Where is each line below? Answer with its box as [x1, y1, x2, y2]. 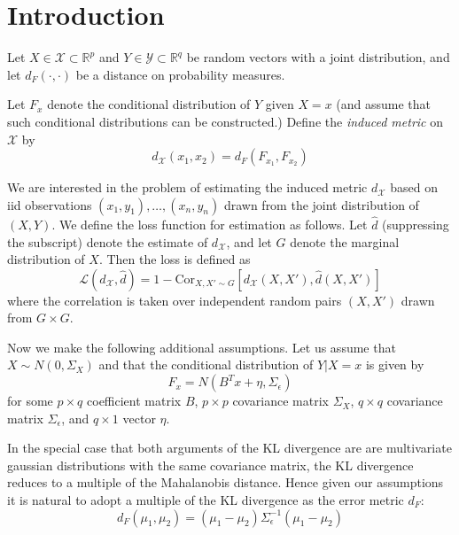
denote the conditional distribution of [47, 95, 251, 113]
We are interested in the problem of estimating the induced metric [7, 178, 368, 197]
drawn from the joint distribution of [223, 195, 419, 213]
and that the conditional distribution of [98, 355, 314, 374]
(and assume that [336, 95, 432, 113]
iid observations [7, 195, 92, 213]
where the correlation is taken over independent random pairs [7, 291, 342, 309]
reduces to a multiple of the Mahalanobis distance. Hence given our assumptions [7, 473, 444, 492]
